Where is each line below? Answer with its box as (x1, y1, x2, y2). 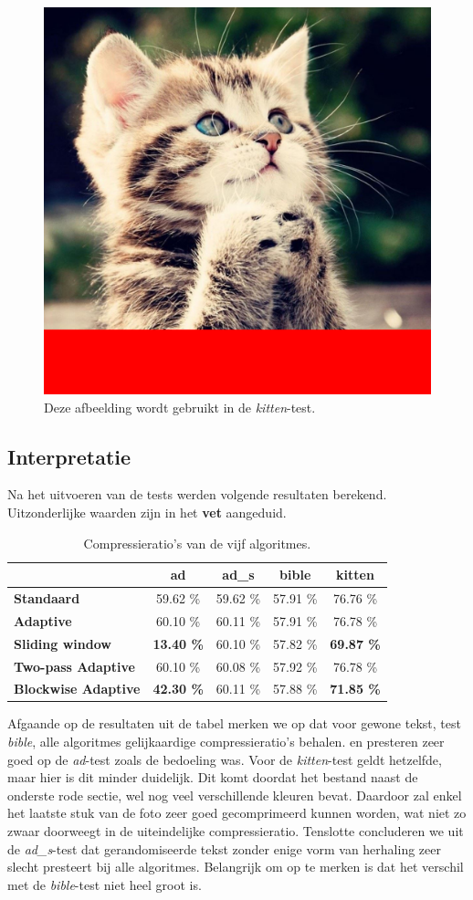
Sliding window (14, 633, 111, 653)
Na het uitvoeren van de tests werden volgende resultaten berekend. (7, 485, 387, 504)
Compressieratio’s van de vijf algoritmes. (83, 533, 311, 552)
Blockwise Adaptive (14, 679, 141, 698)
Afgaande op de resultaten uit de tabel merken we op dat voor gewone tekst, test (7, 714, 461, 733)
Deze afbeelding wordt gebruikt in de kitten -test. (44, 397, 316, 416)
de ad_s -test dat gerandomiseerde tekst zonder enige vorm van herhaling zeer (7, 839, 441, 858)
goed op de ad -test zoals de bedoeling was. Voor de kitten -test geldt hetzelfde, (7, 749, 442, 769)
